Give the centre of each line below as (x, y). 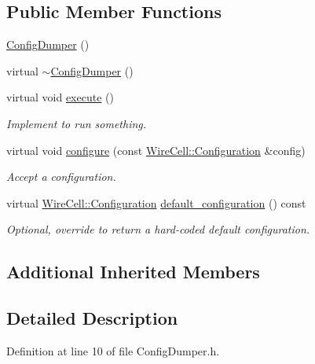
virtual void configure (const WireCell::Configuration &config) (156, 150)
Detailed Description (92, 318)
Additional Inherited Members (133, 272)
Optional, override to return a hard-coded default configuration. (158, 229)
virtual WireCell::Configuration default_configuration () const (156, 202)
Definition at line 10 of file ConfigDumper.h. (113, 350)
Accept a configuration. (61, 176)
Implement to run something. (77, 123)
